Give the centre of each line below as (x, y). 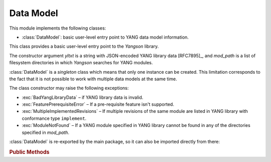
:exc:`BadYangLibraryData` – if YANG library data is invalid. (83, 97)
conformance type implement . (54, 118)
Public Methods (29, 152)
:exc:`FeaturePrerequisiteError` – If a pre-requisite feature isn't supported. (98, 104)
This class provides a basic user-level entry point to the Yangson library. (84, 46)
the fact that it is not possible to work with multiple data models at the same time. (93, 79)
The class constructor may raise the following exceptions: (69, 88)
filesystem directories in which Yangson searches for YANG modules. (81, 63)
